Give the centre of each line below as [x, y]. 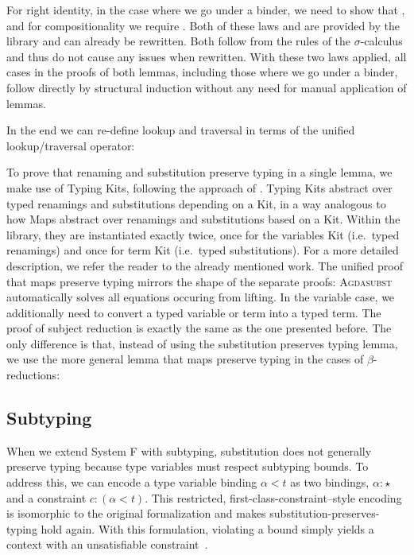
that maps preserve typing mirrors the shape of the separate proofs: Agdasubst [199, 281]
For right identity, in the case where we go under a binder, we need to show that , [206, 10]
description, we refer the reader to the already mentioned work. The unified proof [205, 265]
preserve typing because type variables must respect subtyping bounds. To [188, 466]
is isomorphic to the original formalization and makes [136, 513]
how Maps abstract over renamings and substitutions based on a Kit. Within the [203, 219]
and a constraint [46, 497]
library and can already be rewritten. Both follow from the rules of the [179, 41]
